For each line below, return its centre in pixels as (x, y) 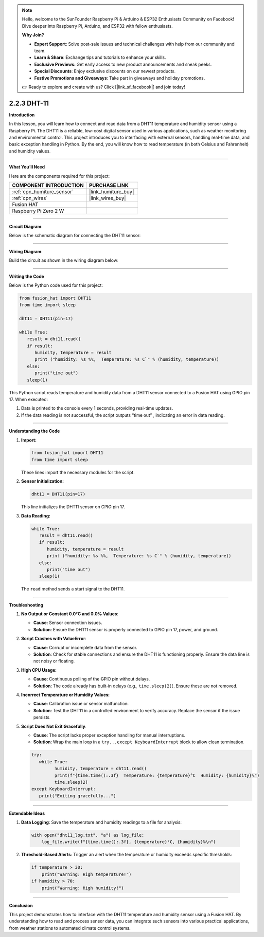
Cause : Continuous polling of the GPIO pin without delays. (92, 679)
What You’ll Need (27, 167)
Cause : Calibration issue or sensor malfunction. (81, 704)
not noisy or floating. (54, 661)
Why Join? (33, 35)
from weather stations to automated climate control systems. (70, 928)
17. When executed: (28, 399)
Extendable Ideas (27, 813)
